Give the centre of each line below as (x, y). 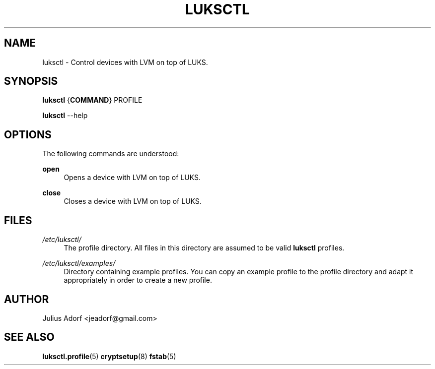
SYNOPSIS (31, 81)
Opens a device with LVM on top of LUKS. (132, 178)
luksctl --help (65, 116)
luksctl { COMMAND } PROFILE (92, 100)
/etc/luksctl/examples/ (79, 263)
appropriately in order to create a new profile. (138, 280)
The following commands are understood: (111, 154)
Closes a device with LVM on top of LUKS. (133, 201)
